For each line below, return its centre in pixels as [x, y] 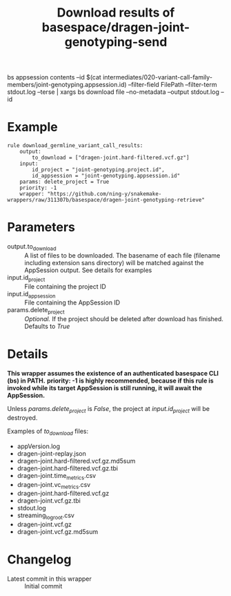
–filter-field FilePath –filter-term [172, 85]
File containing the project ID [66, 286]
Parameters [41, 228]
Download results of [116, 13]
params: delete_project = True [64, 182]
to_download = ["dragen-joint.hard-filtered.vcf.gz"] [111, 158]
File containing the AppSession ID [72, 302]
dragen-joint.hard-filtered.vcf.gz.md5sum [76, 461]
